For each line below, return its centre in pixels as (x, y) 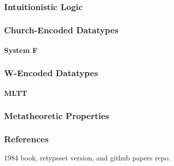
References (26, 139)
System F (21, 50)
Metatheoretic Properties (57, 115)
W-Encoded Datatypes (51, 72)
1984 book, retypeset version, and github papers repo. (87, 157)
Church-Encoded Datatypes (61, 30)
